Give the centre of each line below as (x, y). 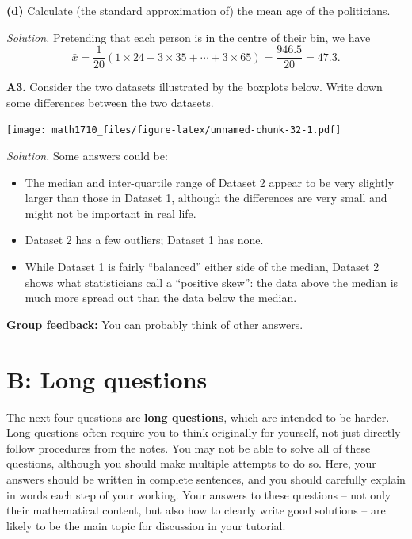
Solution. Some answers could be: (87, 156)
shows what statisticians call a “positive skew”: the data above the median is (212, 282)
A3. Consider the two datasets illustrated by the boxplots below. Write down (195, 87)
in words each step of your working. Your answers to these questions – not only (199, 494)
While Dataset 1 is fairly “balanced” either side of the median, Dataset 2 (202, 267)
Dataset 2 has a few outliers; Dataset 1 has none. (144, 240)
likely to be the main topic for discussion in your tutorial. (146, 525)
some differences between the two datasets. (110, 102)
